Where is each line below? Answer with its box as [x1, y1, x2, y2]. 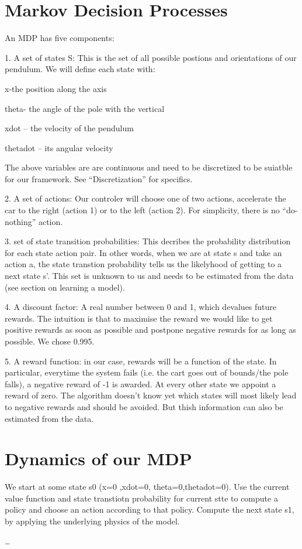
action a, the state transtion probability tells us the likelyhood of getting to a [5, 258, 282, 270]
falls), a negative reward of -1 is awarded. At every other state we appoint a [5, 377, 276, 390]
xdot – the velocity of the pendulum [5, 122, 134, 134]
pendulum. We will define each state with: [5, 63, 155, 75]
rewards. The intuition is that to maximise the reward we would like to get [5, 312, 273, 324]
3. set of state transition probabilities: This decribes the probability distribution [5, 235, 291, 247]
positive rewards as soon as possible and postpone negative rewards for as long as [5, 323, 296, 336]
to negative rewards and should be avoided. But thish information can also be [5, 400, 283, 412]
